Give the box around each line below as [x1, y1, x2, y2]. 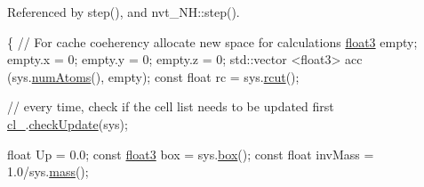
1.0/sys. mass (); [7, 162, 89, 181]
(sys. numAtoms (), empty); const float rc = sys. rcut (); [7, 67, 300, 85]
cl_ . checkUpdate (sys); [7, 114, 128, 133]
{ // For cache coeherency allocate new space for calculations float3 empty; [7, 32, 418, 51]
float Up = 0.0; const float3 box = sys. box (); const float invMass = [7, 144, 374, 163]
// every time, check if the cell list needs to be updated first [7, 97, 334, 116]
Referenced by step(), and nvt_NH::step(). [7, 3, 240, 20]
